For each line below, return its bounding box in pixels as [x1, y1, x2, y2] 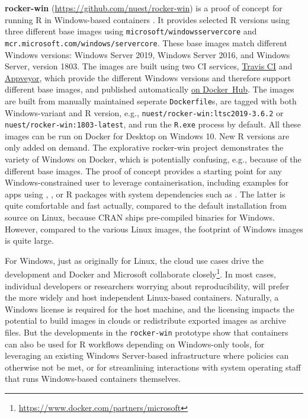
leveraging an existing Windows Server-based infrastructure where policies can [5, 349, 289, 362]
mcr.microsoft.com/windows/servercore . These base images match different [5, 36, 287, 49]
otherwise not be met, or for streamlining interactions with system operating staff [5, 360, 301, 373]
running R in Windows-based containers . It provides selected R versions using [5, 13, 290, 25]
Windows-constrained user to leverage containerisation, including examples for [5, 176, 289, 189]
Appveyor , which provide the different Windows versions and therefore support [5, 71, 291, 84]
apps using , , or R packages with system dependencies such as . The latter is [5, 187, 285, 200]
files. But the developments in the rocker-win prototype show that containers [5, 326, 288, 338]
